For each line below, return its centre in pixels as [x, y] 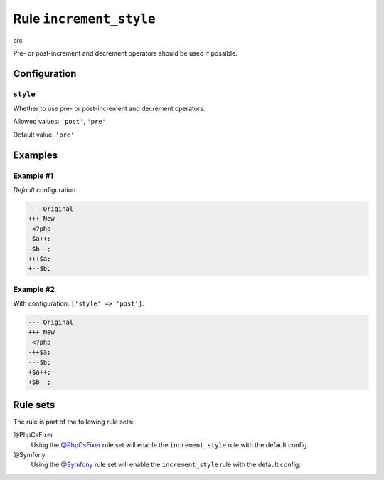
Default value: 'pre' [44, 135]
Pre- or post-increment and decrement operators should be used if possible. [125, 53]
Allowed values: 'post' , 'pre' [60, 122]
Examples [36, 155]
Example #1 [33, 176]
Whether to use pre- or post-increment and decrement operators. [109, 109]
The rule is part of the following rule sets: [74, 422]
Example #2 [34, 289]
